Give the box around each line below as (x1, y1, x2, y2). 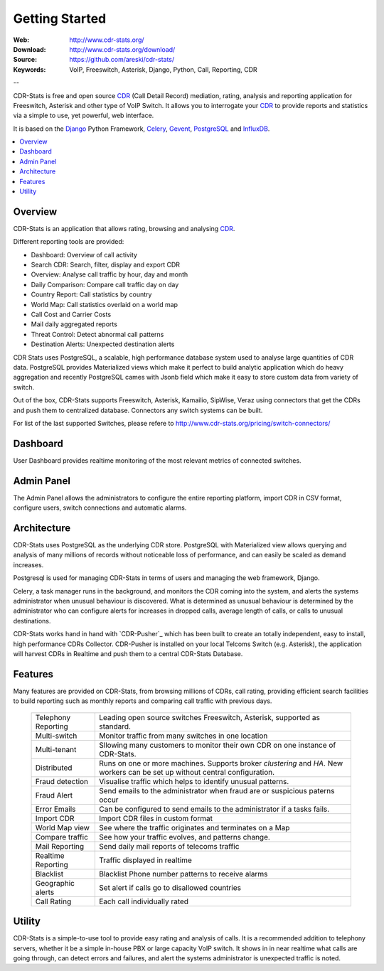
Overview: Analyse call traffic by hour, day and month (31, 270, 188, 279)
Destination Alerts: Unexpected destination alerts (31, 340, 175, 348)
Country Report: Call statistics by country (31, 290, 152, 299)
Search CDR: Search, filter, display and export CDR (31, 260, 181, 269)
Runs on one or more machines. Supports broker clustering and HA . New (99, 758, 343, 768)
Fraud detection (35, 776, 89, 786)
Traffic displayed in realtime (99, 855, 192, 865)
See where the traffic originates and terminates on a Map (99, 822, 290, 832)
